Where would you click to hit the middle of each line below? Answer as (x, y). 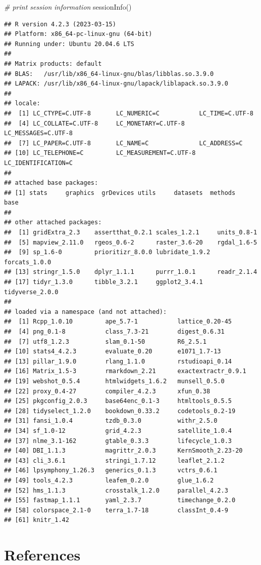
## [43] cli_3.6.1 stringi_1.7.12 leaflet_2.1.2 (114, 460)
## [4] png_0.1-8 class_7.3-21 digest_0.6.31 (114, 332)
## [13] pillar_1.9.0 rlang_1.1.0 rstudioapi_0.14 (118, 361)
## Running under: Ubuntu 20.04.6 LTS (69, 44)
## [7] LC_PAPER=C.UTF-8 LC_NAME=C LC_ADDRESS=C (123, 143)
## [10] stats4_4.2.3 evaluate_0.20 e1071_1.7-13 (113, 352)
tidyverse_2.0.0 (31, 292)
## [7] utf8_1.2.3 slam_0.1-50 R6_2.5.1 (105, 341)
